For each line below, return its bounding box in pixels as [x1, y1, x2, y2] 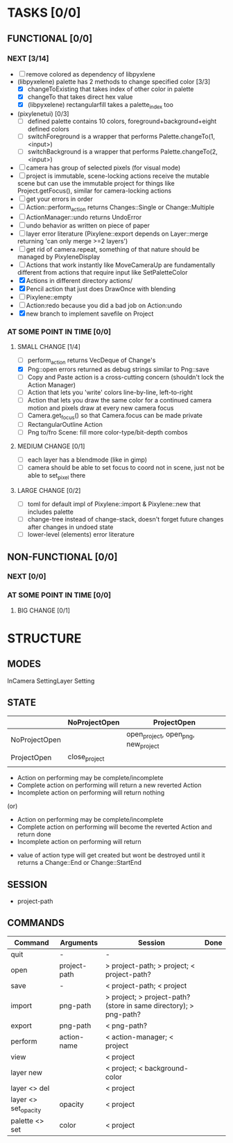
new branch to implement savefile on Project [26, 309, 154, 318]
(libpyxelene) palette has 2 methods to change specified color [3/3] [17, 77, 211, 86]
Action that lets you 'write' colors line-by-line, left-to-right [27, 388, 193, 396]
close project [67, 752, 105, 763]
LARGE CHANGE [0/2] [17, 486, 81, 494]
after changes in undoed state [27, 523, 114, 531]
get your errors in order [26, 195, 94, 203]
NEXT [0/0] [7, 571, 46, 581]
